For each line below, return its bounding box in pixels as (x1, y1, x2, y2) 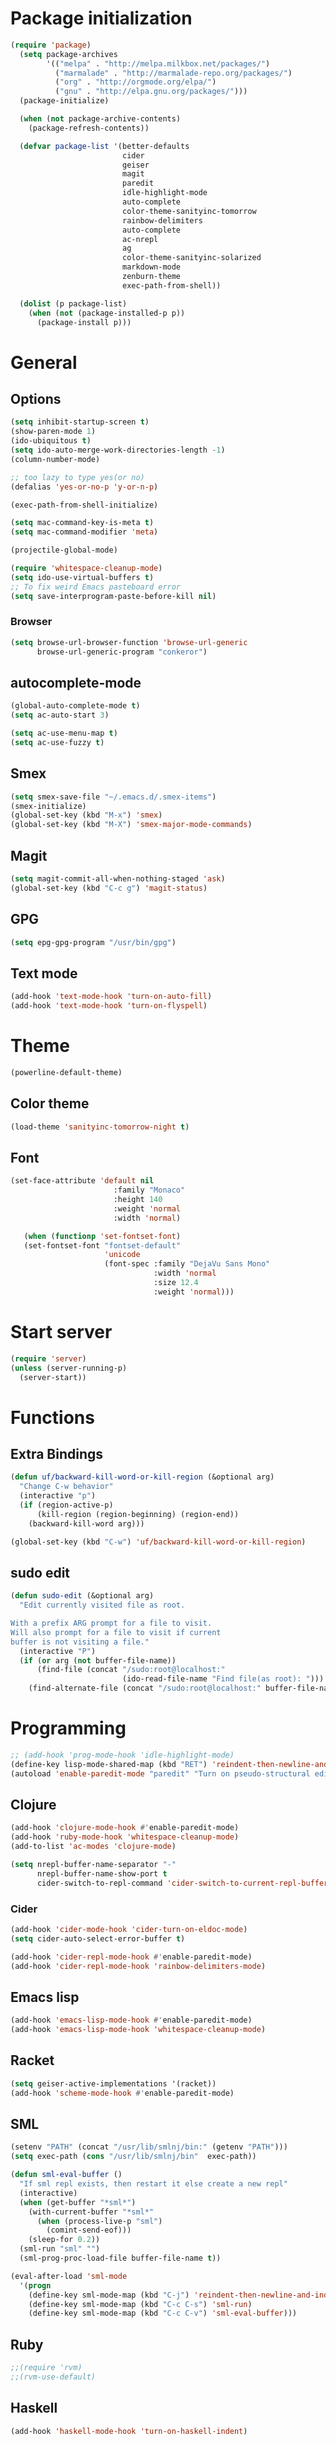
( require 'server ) (10, 1353, 87, 1364)
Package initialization (10, 7, 193, 30)
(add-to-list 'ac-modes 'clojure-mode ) (10, 1842, 177, 1852)
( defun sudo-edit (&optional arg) (10, 1591, 155, 1601)
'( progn (19, 2280, 52, 2291)
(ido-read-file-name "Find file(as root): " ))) (121, 1674, 325, 1684)
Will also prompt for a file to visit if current (10, 1627, 222, 1637)
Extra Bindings (10, 1446, 104, 1462)
